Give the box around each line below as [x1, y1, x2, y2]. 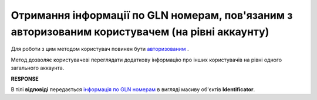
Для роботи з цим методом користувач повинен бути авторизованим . [11, 46, 189, 53]
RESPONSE [11, 75, 39, 82]
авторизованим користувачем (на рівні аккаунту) [11, 25, 269, 38]
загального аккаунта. [11, 64, 65, 71]
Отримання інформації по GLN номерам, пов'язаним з [11, 9, 293, 22]
